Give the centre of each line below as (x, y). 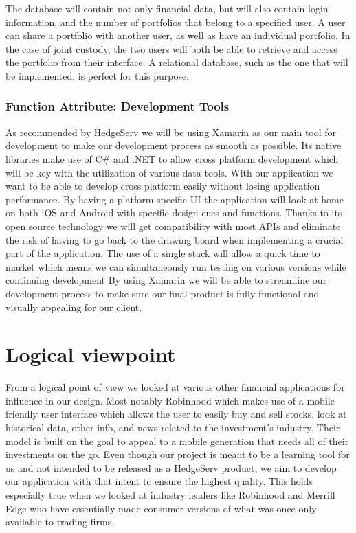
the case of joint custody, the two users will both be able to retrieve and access (171, 48)
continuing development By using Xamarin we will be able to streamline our (166, 280)
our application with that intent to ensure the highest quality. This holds (159, 481)
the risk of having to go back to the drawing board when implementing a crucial (175, 239)
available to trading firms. (60, 522)
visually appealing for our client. (74, 307)
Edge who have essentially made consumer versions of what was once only (161, 508)
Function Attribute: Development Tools (118, 106)
